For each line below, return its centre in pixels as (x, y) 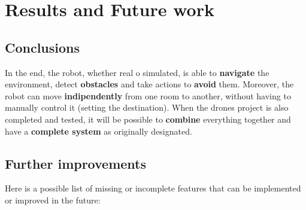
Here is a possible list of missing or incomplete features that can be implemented (153, 188)
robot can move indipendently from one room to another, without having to (148, 95)
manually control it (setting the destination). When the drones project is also (147, 107)
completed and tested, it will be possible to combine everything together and (148, 119)
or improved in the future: (53, 200)
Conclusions (43, 47)
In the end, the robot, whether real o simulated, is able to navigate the (137, 72)
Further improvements (76, 163)
